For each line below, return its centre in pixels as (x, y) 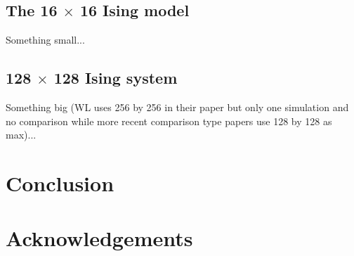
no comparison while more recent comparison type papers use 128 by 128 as (169, 121)
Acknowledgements (99, 238)
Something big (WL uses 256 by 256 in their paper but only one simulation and (177, 107)
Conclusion (60, 183)
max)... (21, 135)
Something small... (45, 40)
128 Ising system (116, 78)
